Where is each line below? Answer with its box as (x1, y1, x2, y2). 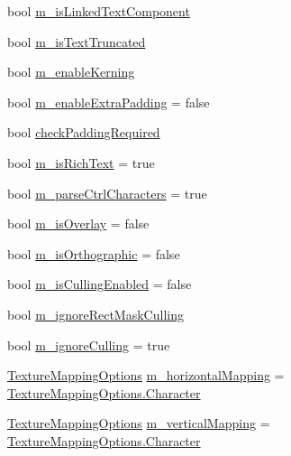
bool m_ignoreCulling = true (7, 335, 170, 354)
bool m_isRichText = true (7, 153, 155, 172)
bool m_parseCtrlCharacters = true (7, 183, 207, 202)
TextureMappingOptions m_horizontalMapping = (7, 366, 285, 385)
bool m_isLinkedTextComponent (7, 2, 190, 20)
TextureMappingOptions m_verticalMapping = (7, 414, 270, 433)
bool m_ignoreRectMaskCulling (7, 304, 184, 323)
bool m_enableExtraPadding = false (7, 92, 210, 111)
